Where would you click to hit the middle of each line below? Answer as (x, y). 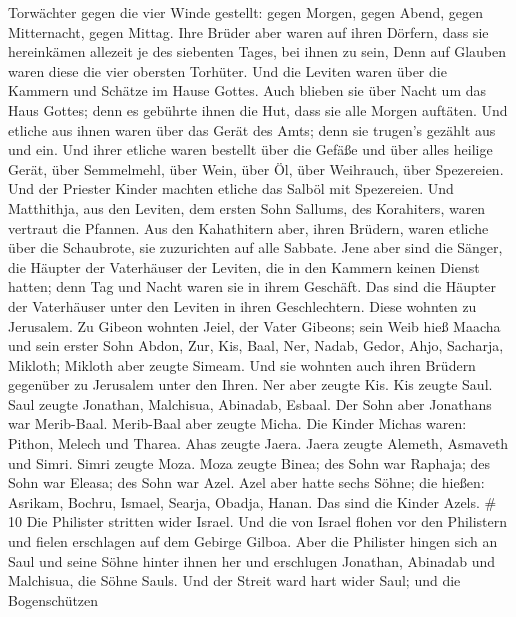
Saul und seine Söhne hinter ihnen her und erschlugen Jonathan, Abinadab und (252, 560)
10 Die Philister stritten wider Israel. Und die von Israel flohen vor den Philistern (258, 521)
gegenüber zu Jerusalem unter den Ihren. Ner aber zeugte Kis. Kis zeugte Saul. (250, 384)
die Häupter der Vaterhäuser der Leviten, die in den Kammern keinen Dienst (244, 266)
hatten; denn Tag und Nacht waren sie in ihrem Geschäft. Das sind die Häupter (252, 286)
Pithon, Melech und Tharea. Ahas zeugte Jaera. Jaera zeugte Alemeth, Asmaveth (258, 443)
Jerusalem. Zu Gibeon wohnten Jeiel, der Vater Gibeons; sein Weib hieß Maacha (254, 325)
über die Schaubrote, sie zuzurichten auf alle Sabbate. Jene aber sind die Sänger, (255, 247)
